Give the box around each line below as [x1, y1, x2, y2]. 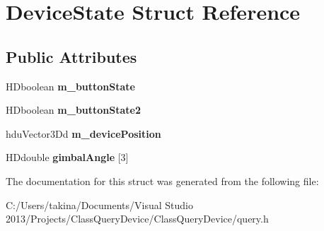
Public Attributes [6, 45, 137, 67]
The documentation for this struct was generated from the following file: [6, 173, 319, 188]
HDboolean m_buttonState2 [6, 102, 141, 117]
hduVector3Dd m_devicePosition [6, 126, 161, 141]
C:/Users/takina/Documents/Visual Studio [6, 197, 194, 212]
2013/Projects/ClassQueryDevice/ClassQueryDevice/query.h [6, 211, 269, 226]
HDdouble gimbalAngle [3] [6, 150, 129, 165]
